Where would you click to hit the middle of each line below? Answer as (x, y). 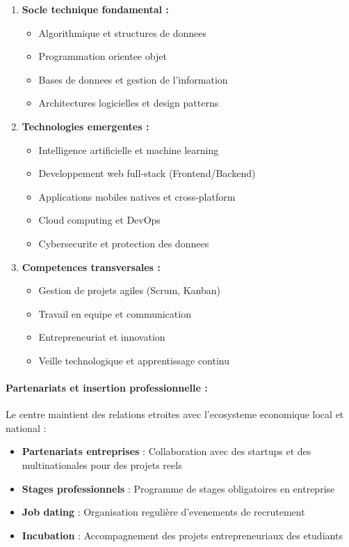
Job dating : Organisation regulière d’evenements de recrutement (163, 512)
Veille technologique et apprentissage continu (134, 360)
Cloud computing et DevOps (99, 220)
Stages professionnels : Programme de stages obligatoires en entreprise (178, 488)
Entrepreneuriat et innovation (102, 337)
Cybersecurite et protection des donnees (124, 243)
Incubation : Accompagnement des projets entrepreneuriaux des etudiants (182, 535)
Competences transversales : (91, 267)
